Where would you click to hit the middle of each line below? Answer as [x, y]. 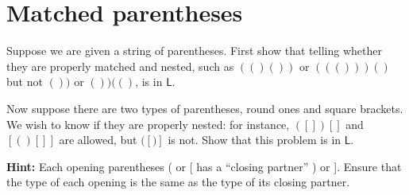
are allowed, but [98, 140]
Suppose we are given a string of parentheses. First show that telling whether [194, 51]
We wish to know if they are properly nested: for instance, [148, 124]
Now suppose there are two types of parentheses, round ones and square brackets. [205, 108]
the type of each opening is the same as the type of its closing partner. [178, 182]
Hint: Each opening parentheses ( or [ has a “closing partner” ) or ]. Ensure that [204, 166]
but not [25, 82]
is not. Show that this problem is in [255, 140]
